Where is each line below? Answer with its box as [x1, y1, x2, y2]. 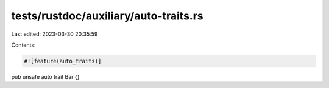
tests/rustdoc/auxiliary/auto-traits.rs [11, 9, 203, 22]
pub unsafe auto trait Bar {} [11, 73, 80, 80]
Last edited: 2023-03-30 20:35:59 [11, 30, 98, 38]
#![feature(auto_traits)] [24, 58, 102, 64]
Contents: [11, 41, 36, 49]
